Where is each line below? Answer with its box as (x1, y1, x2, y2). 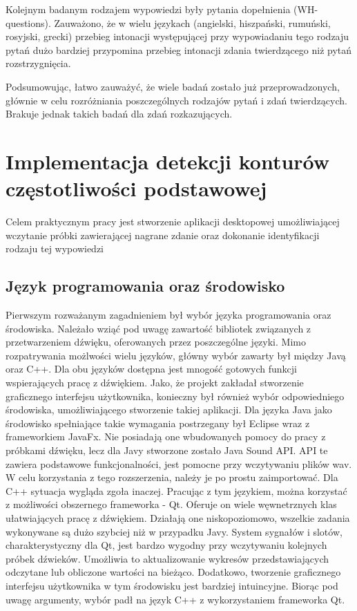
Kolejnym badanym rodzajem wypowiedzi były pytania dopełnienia (6, 2, 291, 16)
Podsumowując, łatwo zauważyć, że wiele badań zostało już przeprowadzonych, (6, 79, 340, 93)
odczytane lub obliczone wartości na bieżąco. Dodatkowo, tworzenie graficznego (6, 565, 341, 579)
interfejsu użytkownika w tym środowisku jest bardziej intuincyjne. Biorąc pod (6, 578, 338, 592)
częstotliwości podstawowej (6, 174, 267, 203)
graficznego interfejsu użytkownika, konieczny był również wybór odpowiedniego (6, 388, 345, 403)
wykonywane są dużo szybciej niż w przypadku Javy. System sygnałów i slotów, (6, 524, 342, 538)
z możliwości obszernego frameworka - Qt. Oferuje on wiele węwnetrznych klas (6, 497, 337, 511)
